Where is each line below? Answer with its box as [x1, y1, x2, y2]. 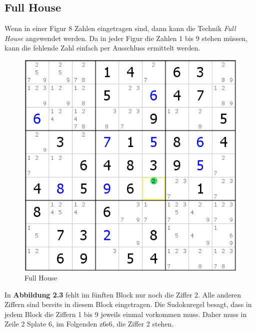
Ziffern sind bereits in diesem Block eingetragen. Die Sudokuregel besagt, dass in [4, 299, 252, 309]
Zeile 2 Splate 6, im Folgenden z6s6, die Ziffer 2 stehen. [4, 318, 174, 329]
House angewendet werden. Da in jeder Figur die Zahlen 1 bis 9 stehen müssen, [4, 32, 248, 43]
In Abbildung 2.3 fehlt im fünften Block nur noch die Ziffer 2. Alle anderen [4, 289, 241, 299]
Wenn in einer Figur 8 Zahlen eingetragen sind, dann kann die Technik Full [4, 23, 236, 33]
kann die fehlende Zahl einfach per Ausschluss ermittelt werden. [4, 42, 200, 53]
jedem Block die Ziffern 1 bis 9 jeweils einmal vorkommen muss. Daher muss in [4, 308, 247, 319]
